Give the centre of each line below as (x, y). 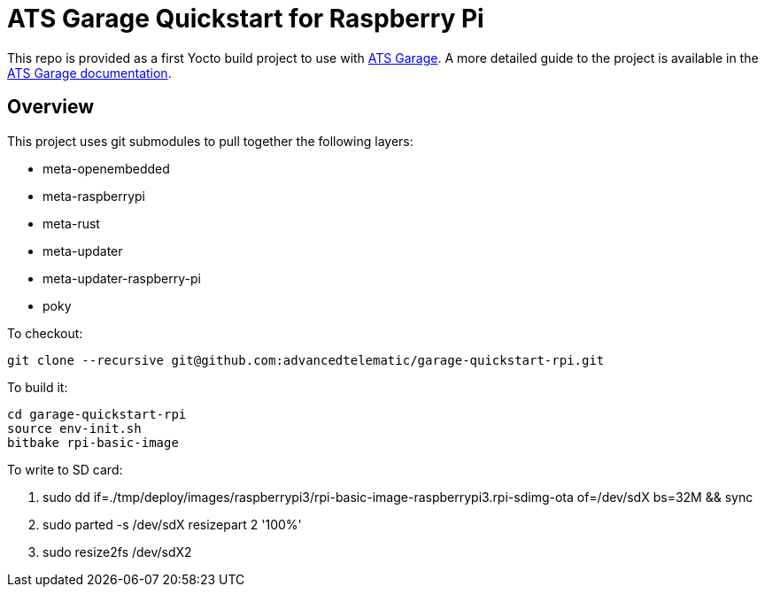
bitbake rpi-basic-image (93, 442)
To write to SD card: (65, 469)
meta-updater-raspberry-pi (122, 278)
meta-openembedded (106, 168)
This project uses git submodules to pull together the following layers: (210, 141)
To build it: (38, 387)
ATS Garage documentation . (89, 73)
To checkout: (45, 333)
